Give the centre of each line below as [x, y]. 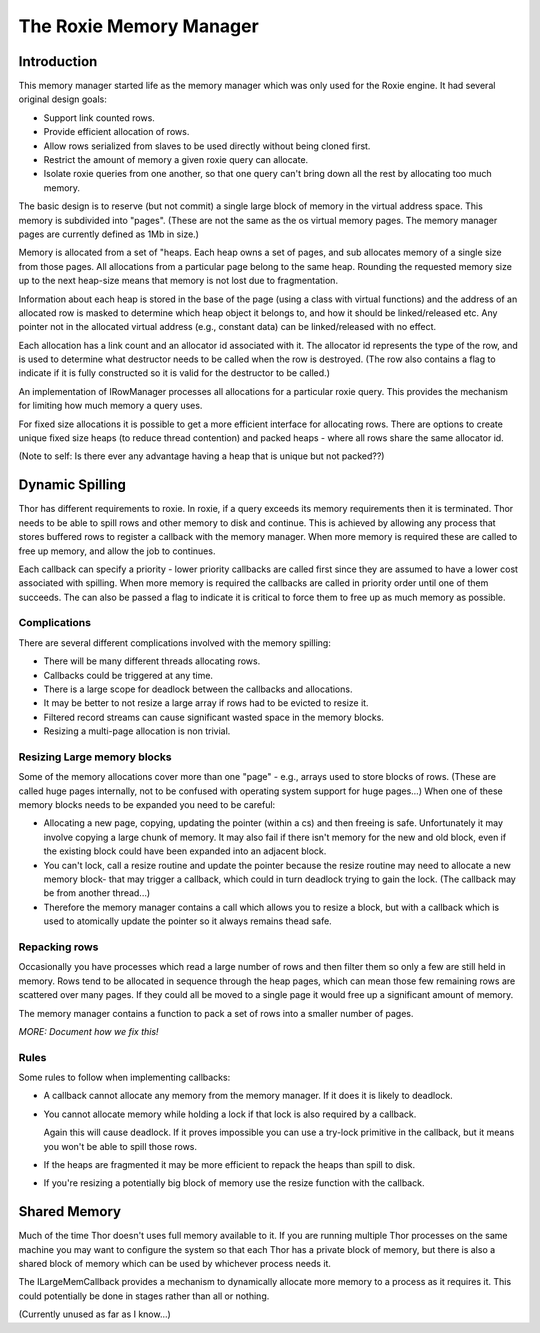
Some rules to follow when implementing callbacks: [124, 1077]
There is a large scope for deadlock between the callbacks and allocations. [198, 689]
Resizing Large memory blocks [95, 757]
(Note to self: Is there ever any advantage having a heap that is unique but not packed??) [201, 456]
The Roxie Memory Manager [138, 26]
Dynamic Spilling [72, 485]
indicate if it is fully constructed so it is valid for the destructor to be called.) [174, 373]
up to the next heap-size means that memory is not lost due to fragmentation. [178, 281]
